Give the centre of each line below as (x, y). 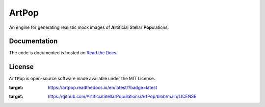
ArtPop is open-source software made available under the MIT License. (82, 79)
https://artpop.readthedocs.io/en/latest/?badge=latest (102, 87)
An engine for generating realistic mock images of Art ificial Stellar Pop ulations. (89, 27)
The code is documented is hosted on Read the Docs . (63, 53)
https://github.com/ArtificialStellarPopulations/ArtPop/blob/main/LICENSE (122, 96)
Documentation (33, 41)
